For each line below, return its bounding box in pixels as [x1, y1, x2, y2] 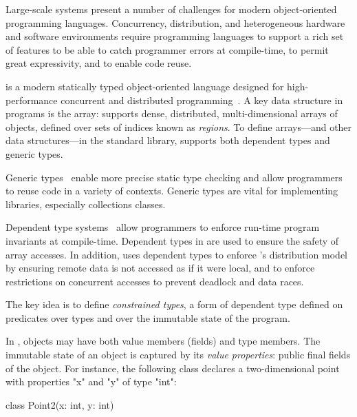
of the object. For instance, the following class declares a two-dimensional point [6, 360, 340, 375]
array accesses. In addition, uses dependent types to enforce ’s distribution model [6, 247, 347, 261]
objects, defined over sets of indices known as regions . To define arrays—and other [6, 119, 352, 134]
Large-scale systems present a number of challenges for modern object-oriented [6, 2, 337, 16]
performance [6, 92, 58, 107]
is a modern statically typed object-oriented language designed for [6, 79, 284, 93]
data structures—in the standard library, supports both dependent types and [6, 133, 330, 148]
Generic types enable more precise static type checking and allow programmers [6, 170, 343, 184]
